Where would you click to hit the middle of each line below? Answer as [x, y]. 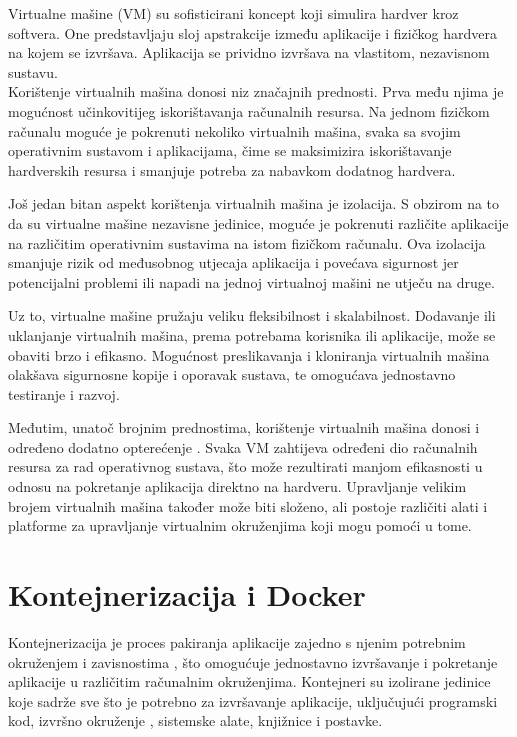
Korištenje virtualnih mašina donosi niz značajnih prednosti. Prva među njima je [256, 91]
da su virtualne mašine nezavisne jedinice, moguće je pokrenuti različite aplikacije [258, 222]
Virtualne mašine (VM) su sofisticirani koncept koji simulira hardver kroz [233, 13]
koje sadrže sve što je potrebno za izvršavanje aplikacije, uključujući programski [253, 700]
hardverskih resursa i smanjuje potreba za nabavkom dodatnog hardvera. [232, 169]
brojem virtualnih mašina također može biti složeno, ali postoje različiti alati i [248, 505]
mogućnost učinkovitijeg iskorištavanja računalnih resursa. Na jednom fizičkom [249, 110]
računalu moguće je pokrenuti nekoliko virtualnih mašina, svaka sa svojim [234, 130]
